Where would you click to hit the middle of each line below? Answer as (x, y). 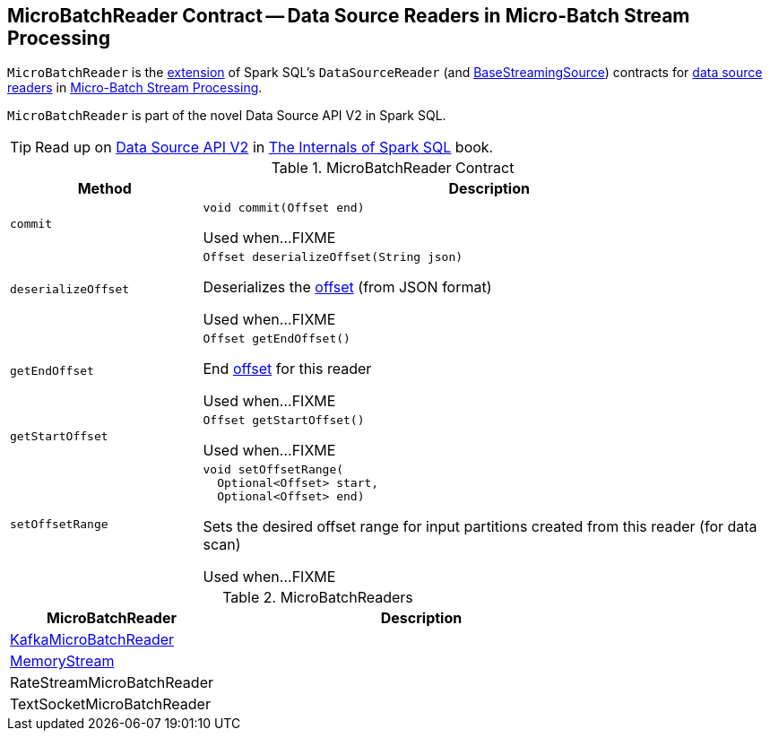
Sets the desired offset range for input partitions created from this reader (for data (480, 527)
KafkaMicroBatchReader (92, 640)
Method (104, 189)
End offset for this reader (287, 369)
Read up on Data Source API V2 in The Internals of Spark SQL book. (264, 148)
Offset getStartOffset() (284, 421)
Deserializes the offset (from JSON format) (347, 287)
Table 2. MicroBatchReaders (318, 598)
